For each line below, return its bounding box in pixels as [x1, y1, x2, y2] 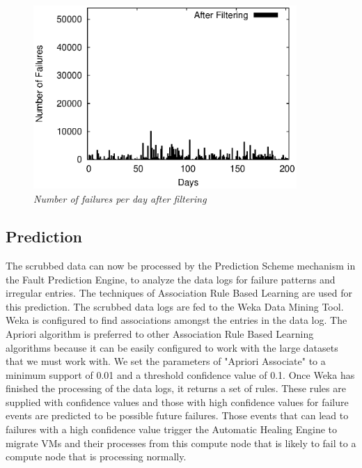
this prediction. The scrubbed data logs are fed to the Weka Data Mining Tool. [6, 299, 344, 313]
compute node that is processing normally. [6, 449, 187, 464]
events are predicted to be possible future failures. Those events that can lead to [6, 408, 349, 423]
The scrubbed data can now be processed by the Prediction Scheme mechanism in [6, 258, 356, 272]
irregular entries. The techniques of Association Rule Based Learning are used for [6, 286, 352, 300]
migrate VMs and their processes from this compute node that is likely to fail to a [6, 435, 356, 450]
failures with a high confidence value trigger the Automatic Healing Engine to [6, 422, 338, 437]
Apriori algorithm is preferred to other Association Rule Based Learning [6, 326, 314, 341]
